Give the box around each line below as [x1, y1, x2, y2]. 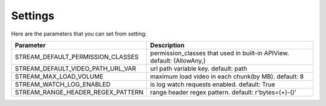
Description [150, 41, 185, 49]
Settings [11, 9, 54, 22]
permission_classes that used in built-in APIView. [150, 49, 289, 57]
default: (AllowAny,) [150, 56, 206, 64]
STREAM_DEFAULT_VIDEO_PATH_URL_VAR [14, 64, 136, 72]
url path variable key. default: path [150, 64, 248, 72]
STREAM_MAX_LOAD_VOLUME [14, 72, 104, 81]
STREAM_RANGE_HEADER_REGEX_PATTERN [14, 88, 144, 96]
